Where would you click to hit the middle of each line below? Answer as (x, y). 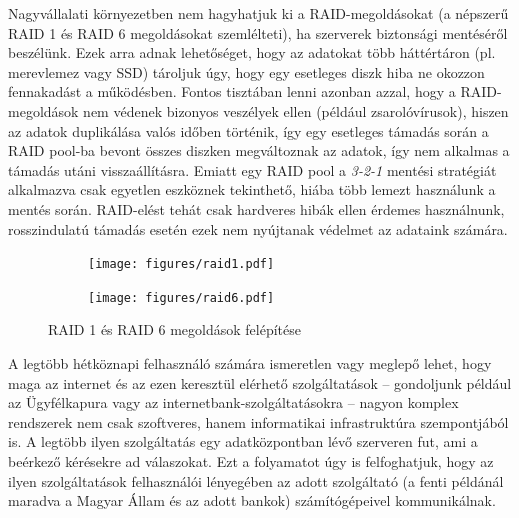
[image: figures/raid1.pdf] (181, 264)
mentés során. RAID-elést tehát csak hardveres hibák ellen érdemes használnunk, (256, 208)
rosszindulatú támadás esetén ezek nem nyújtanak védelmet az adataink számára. (258, 228)
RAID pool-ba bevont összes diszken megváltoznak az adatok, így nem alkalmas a (259, 150)
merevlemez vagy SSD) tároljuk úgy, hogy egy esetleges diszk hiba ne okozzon (246, 71)
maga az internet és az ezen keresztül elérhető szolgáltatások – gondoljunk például (260, 382)
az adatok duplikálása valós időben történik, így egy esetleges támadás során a (248, 130)
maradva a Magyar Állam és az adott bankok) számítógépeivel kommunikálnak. (252, 500)
